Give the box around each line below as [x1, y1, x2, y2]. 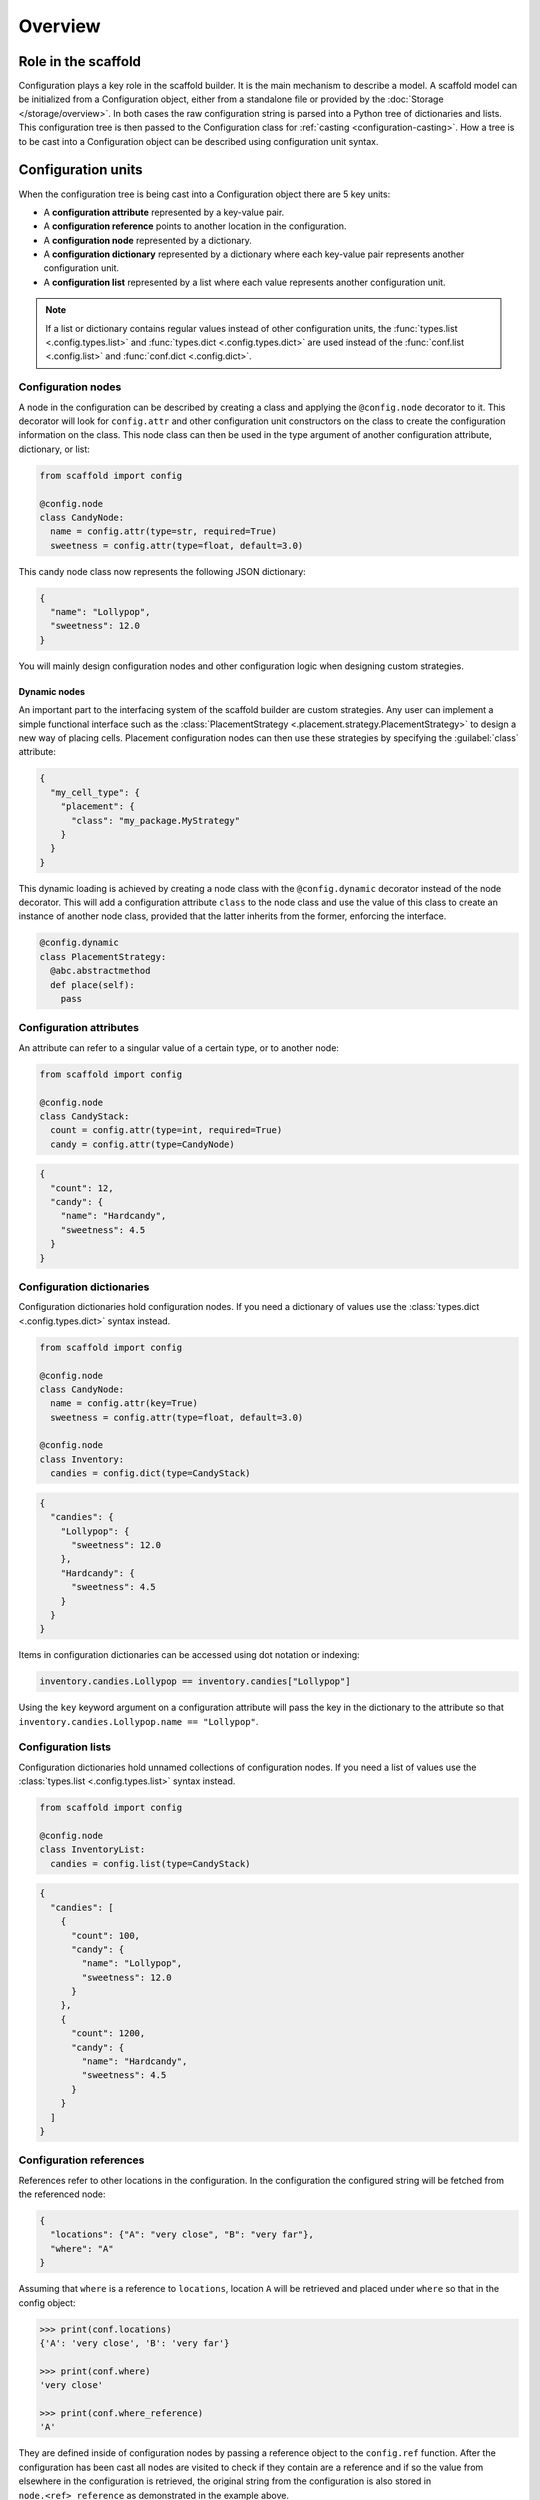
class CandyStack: [39, 1110, 130, 1122]
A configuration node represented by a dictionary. [43, 234, 252, 246]
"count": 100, [71, 1930, 140, 1941]
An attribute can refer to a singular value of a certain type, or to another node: [18, 1041, 340, 1054]
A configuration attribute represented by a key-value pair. [43, 206, 285, 218]
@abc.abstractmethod [50, 965, 151, 977]
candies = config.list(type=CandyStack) [50, 1858, 251, 1869]
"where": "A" [50, 2243, 114, 2254]
